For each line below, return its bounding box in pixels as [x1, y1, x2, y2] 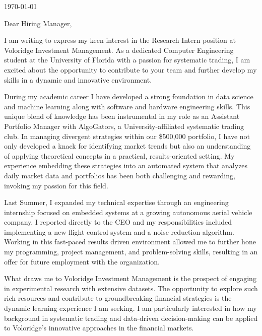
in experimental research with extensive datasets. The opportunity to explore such [4, 283, 258, 293]
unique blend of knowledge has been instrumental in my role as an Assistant [4, 111, 240, 121]
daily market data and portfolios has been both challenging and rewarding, [4, 170, 235, 180]
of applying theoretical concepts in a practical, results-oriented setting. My [4, 150, 235, 161]
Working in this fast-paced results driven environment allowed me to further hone [4, 236, 256, 247]
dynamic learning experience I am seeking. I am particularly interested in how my [4, 303, 257, 313]
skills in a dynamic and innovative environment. [4, 74, 152, 85]
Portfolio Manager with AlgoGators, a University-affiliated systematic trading [4, 120, 244, 131]
